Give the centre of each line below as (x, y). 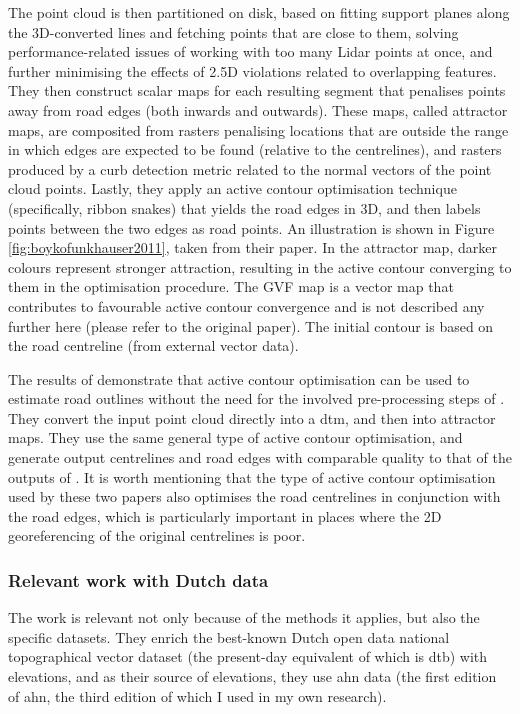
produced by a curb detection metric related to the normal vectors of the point (250, 168)
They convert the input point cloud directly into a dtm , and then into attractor (252, 417)
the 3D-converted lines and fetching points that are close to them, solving (233, 31)
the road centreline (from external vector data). (153, 345)
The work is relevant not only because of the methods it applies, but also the (244, 617)
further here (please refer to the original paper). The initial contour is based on (251, 325)
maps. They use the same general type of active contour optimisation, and (235, 437)
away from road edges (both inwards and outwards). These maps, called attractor (258, 109)
